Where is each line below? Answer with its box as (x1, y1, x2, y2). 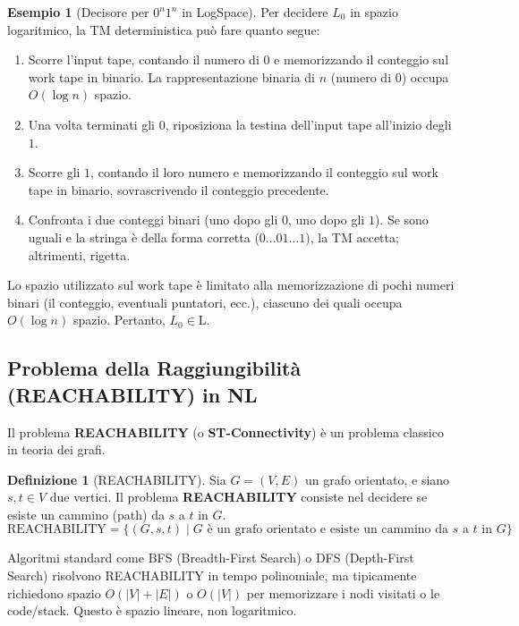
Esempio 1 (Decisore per (7, 3, 149, 21)
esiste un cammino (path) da (7, 504, 165, 523)
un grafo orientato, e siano (304, 469, 450, 488)
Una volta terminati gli (28, 114, 156, 133)
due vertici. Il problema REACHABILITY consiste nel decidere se (49, 487, 428, 506)
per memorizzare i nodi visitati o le (246, 583, 440, 602)
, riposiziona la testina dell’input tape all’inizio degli (165, 114, 452, 133)
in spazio (350, 3, 398, 21)
